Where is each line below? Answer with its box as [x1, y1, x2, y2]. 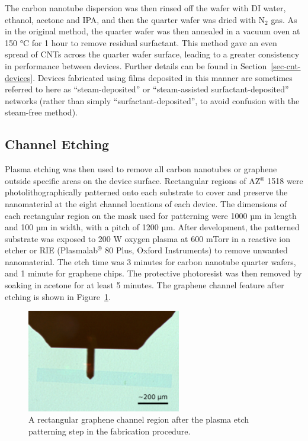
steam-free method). [5, 106, 78, 118]
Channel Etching [5, 135, 110, 153]
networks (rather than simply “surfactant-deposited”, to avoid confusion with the [5, 94, 300, 107]
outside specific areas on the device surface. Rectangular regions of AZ [5, 174, 261, 186]
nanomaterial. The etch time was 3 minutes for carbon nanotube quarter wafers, [5, 255, 296, 268]
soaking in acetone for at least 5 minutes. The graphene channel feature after [5, 279, 284, 291]
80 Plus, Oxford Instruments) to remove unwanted [105, 244, 288, 256]
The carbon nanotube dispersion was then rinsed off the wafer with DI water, [5, 2, 286, 14]
